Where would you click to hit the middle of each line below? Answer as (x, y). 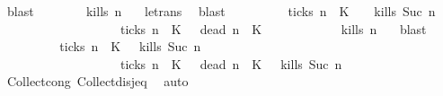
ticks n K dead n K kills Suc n (231, 63)
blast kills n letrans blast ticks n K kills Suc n (221, 11)
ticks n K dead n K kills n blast (273, 28)
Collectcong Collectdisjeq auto (97, 81)
